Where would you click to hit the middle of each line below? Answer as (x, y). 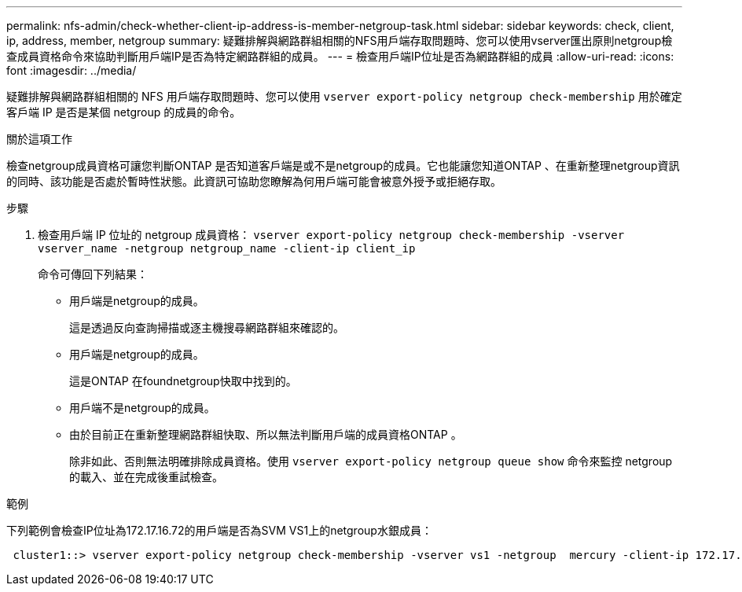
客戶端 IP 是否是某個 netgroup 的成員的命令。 (124, 112)
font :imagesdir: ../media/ (72, 70)
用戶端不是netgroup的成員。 (142, 408)
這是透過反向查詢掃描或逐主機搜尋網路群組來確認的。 (207, 327)
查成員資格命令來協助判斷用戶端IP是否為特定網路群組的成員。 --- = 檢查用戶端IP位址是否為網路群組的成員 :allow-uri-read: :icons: (340, 56)
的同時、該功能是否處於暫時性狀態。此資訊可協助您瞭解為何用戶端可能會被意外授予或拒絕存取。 (254, 181)
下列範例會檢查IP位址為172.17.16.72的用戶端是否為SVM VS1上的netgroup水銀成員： (219, 530)
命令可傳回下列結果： (93, 274)
